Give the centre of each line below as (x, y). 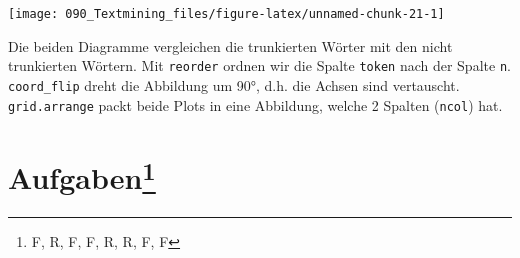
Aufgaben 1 (82, 175)
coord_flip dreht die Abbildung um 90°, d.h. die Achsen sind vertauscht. (234, 84)
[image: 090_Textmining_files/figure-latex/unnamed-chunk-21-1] (226, 14)
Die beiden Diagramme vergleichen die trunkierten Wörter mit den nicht (230, 45)
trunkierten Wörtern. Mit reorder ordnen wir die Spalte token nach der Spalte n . (259, 65)
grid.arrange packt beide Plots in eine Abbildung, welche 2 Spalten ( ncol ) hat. (255, 104)
